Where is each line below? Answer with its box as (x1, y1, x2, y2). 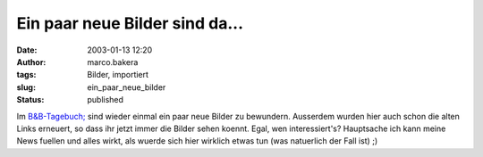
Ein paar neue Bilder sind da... (16, 13, 243, 33)
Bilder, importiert (87, 70, 149, 80)
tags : (16, 70, 37, 80)
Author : (16, 56, 47, 67)
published (87, 95, 124, 105)
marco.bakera (87, 56, 139, 67)
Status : (16, 95, 45, 105)
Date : (16, 45, 38, 55)
